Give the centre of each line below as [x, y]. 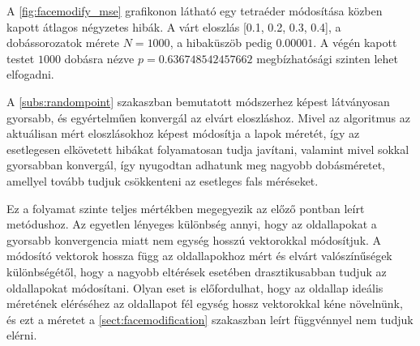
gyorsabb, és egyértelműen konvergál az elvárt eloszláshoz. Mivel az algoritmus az [208, 117]
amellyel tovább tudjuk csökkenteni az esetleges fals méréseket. [163, 180]
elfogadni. [30, 74]
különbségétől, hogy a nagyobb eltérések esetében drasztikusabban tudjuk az [197, 271]
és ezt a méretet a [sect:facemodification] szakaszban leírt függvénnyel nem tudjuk [210, 319]
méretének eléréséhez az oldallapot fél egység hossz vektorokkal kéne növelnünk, [205, 303]
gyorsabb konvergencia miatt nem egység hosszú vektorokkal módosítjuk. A [194, 239]
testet [21, 58]
